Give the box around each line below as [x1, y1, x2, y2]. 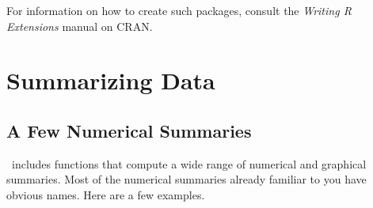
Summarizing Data [6, 64, 215, 96]
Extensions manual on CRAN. [6, 17, 153, 34]
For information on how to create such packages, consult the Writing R [6, 2, 352, 18]
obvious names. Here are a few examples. [6, 186, 205, 202]
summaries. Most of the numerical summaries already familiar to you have [6, 171, 367, 187]
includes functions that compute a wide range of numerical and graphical [11, 155, 367, 172]
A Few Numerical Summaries [6, 118, 252, 142]
